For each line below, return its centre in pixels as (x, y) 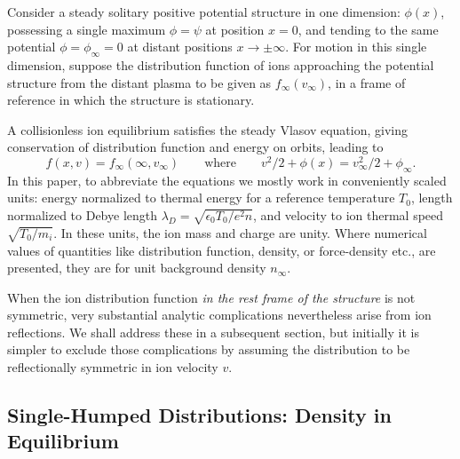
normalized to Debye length (83, 215)
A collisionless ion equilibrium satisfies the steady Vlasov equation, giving (207, 129)
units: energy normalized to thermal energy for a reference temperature (201, 198)
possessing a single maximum (87, 29)
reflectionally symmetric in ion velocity (113, 367)
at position (235, 29)
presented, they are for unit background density (137, 268)
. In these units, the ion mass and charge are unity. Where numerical (240, 232)
